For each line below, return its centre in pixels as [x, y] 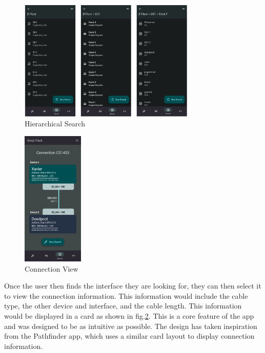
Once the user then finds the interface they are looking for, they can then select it [133, 286]
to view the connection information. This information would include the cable [126, 295]
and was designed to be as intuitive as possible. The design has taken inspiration [131, 326]
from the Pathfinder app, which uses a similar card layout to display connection [129, 336]
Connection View [52, 268]
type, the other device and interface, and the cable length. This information [123, 306]
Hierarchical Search [55, 124]
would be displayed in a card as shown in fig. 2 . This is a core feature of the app [129, 315]
